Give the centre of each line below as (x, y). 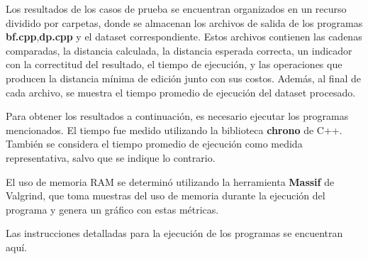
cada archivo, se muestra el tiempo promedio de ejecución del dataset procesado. (181, 92)
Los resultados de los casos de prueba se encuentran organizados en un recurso (176, 9)
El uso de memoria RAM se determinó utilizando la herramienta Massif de (170, 181)
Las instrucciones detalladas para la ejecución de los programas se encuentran (174, 233)
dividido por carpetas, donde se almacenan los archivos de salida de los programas (184, 22)
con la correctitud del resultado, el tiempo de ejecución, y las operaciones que (174, 64)
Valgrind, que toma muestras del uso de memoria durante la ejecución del (166, 195)
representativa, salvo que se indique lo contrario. (111, 157)
